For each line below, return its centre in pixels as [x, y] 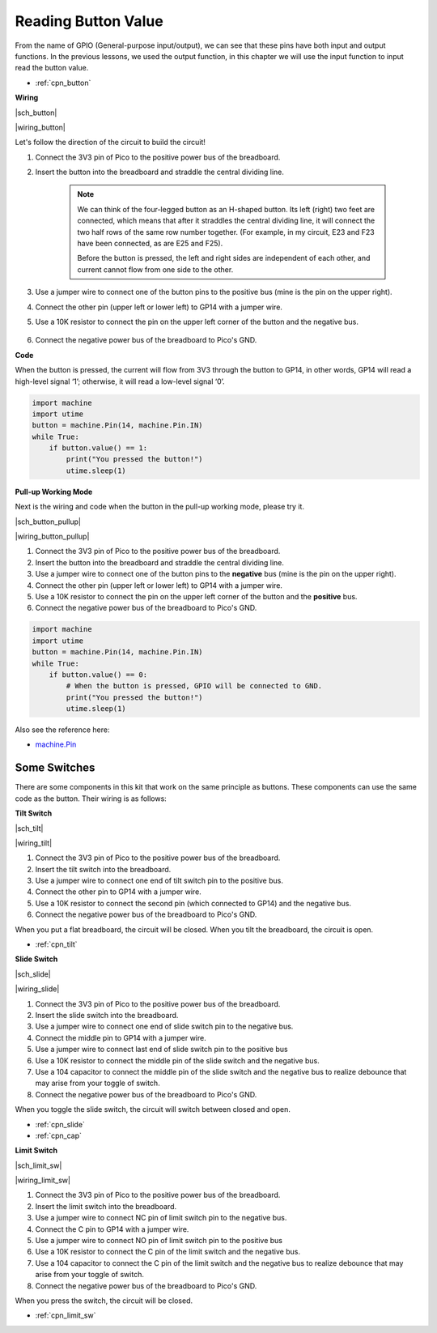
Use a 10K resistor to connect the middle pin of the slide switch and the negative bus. [177, 1060]
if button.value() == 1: [98, 448]
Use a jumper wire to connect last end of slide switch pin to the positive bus [161, 1050]
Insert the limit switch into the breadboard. [106, 1206]
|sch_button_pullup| [48, 522]
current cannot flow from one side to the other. [155, 269]
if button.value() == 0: [98, 675]
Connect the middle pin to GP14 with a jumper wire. [121, 1037]
